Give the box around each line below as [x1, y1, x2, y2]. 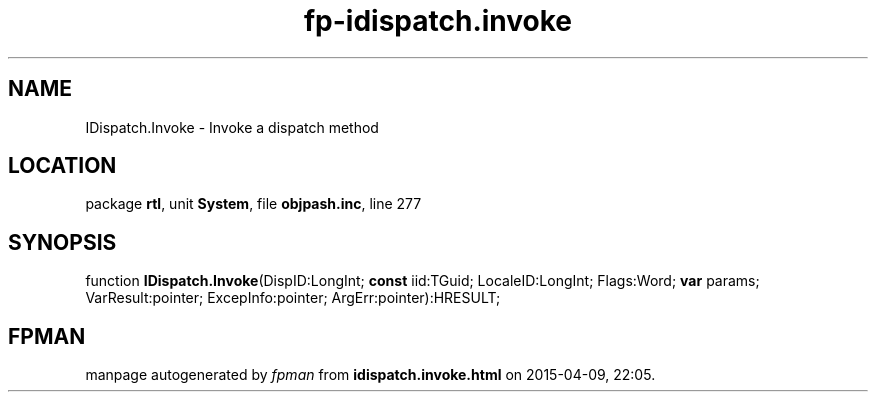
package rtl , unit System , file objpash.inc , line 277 [85, 195, 422, 213]
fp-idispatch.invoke [303, 4, 573, 38]
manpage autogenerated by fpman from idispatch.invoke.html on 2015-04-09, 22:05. [85, 366, 656, 384]
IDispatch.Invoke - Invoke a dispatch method [85, 118, 379, 136]
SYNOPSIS [8, 229, 117, 255]
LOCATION [8, 153, 117, 179]
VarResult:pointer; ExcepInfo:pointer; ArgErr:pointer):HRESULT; [85, 289, 501, 307]
